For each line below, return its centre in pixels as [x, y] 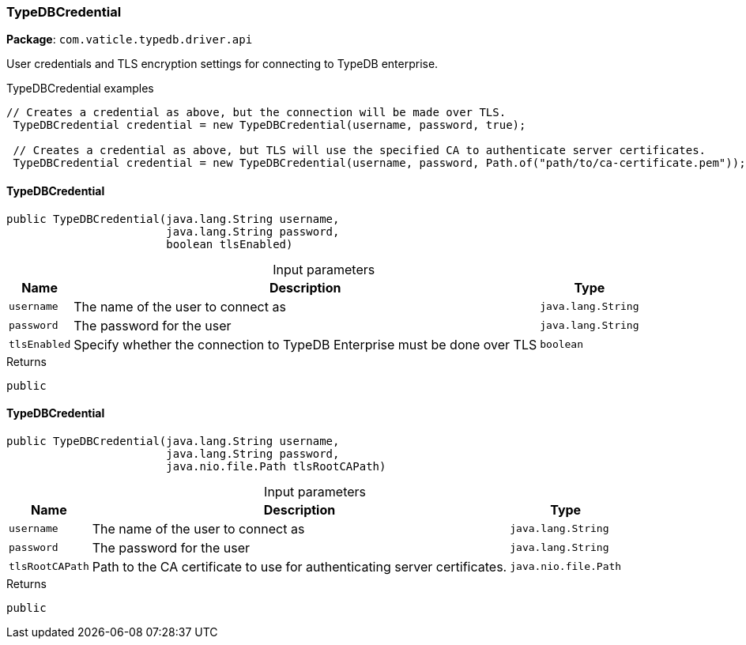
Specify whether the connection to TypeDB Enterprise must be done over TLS [305, 344]
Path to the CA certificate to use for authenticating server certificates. [300, 566]
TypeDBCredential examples [80, 89]
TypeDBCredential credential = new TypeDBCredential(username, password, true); [269, 125]
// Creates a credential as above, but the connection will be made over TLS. [256, 113]
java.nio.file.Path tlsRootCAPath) [276, 466]
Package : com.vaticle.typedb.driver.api [130, 40]
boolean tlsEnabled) [230, 244]
